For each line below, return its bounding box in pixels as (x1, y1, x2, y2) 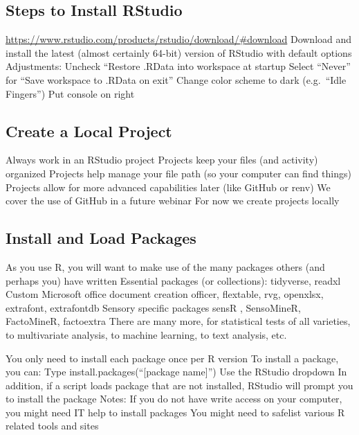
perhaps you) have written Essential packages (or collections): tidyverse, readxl (6, 273, 341, 287)
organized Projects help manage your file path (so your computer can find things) (6, 166, 351, 180)
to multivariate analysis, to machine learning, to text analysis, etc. (6, 327, 287, 341)
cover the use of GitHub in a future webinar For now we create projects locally (6, 193, 340, 208)
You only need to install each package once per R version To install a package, (6, 350, 339, 365)
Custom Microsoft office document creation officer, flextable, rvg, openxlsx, (6, 287, 324, 301)
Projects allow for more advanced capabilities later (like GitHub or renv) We (6, 179, 331, 194)
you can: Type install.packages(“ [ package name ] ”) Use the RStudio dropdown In (6, 364, 347, 379)
